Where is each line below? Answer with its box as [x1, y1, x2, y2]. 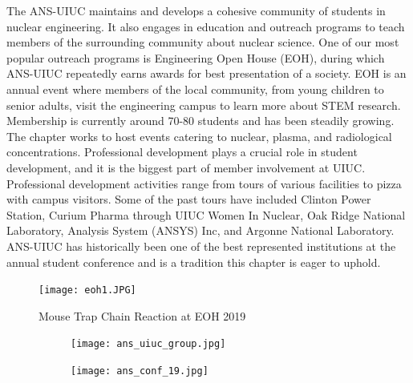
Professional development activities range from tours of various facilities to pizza [6, 175, 402, 191]
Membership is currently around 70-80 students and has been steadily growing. [6, 112, 395, 129]
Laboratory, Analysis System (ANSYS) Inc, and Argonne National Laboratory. [6, 222, 395, 239]
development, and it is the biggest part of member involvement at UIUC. [6, 159, 366, 175]
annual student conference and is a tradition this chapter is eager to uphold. [6, 253, 381, 270]
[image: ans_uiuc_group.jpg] [71, 338, 226, 350]
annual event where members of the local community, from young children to [6, 80, 384, 97]
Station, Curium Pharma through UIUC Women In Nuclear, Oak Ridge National [6, 206, 406, 223]
